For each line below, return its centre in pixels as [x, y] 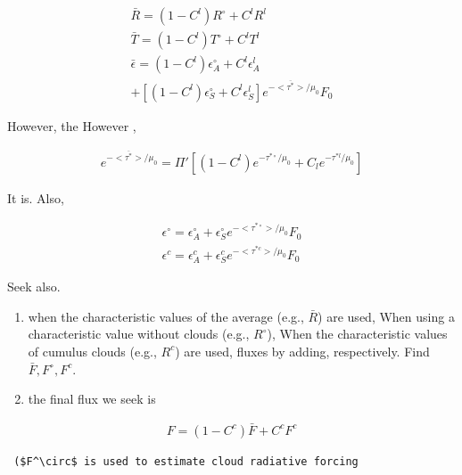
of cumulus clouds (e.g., [92, 351]
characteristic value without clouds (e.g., [139, 334]
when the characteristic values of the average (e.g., [166, 316]
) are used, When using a [386, 316]
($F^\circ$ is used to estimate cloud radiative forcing [186, 461]
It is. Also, [36, 197]
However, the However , [72, 125]
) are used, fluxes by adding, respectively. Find [302, 351]
